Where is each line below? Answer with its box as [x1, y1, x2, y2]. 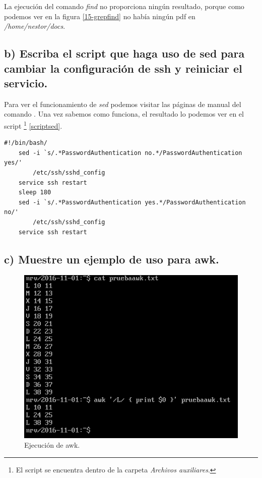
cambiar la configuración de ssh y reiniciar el [4, 60, 242, 76]
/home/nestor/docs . [4, 21, 65, 31]
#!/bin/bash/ [4, 139, 47, 147]
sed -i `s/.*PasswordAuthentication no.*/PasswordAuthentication [18, 149, 242, 156]
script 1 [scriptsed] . [4, 119, 62, 131]
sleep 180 [18, 189, 51, 196]
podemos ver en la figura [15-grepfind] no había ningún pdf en [4, 11, 195, 21]
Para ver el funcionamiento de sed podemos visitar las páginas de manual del [4, 98, 241, 109]
